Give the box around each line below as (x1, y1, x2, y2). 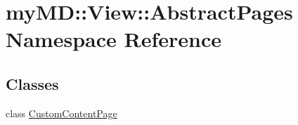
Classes (6, 72, 59, 94)
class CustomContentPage (6, 105, 117, 120)
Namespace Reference (6, 25, 221, 53)
